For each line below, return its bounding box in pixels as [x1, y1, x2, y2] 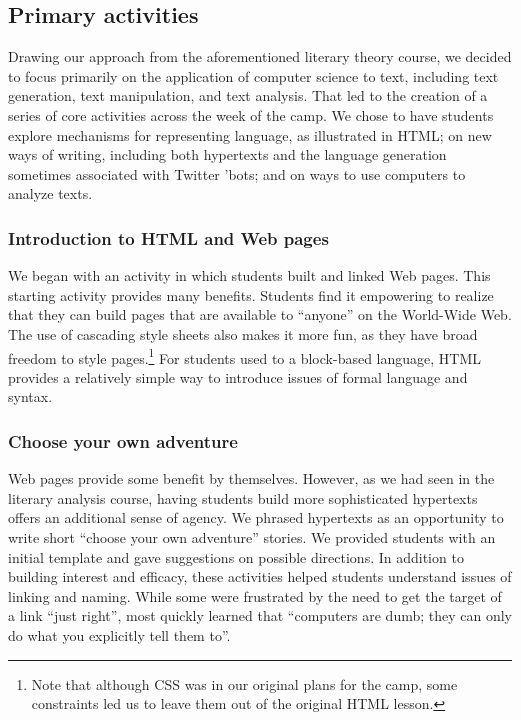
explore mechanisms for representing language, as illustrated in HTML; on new [8, 124, 492, 145]
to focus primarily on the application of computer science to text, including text [8, 65, 499, 86]
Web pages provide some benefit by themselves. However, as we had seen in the [8, 468, 495, 489]
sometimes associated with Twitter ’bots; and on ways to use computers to [8, 163, 466, 184]
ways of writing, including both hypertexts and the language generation [8, 144, 447, 165]
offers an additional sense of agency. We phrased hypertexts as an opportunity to [8, 507, 504, 528]
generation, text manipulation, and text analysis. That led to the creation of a [8, 85, 488, 106]
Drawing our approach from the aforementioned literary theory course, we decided [8, 46, 512, 67]
